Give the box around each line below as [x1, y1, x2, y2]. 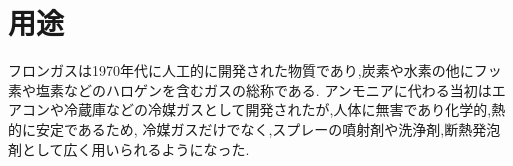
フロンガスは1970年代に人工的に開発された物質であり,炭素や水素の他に [8, 60, 474, 81]
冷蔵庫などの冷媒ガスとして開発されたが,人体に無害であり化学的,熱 [63, 99, 506, 120]
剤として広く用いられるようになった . [8, 138, 250, 159]
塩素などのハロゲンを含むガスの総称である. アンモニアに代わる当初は [35, 79, 492, 100]
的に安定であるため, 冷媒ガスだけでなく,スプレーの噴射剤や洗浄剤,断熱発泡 [8, 118, 501, 139]
